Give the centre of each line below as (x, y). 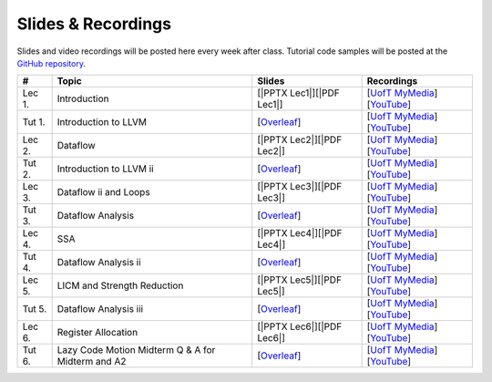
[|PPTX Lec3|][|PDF (299, 187)
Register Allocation (97, 333)
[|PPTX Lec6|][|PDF (299, 326)
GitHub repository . (51, 63)
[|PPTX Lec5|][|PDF (299, 280)
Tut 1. (34, 122)
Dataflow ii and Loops (103, 192)
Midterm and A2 (92, 362)
